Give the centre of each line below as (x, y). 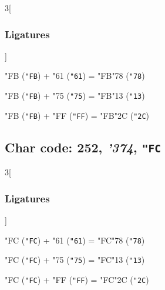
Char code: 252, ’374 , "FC (83, 147)
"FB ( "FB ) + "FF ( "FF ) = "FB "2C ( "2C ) (77, 115)
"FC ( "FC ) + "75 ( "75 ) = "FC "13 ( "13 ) (75, 260)
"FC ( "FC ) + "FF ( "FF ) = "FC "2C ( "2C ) (77, 279)
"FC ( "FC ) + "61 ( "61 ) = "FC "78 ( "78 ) (75, 240)
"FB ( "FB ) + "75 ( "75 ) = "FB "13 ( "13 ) (75, 96)
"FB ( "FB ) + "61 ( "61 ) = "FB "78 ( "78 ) (75, 76)
